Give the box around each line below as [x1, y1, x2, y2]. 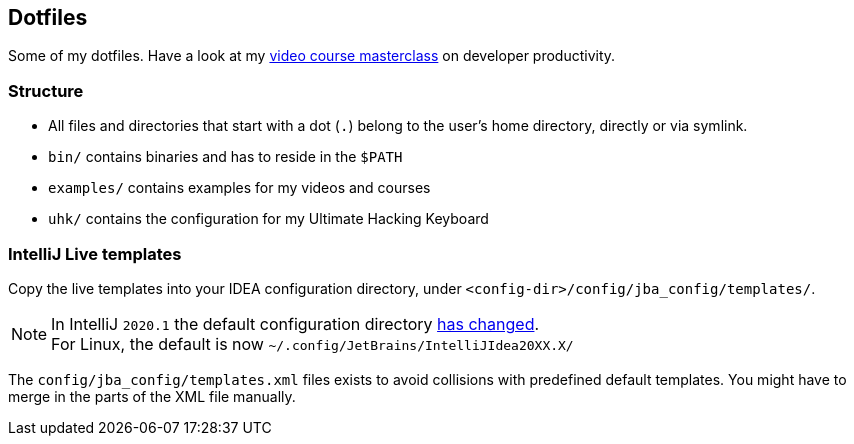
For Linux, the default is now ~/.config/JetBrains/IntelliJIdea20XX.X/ [51, 333, 574, 354]
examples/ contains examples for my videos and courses [48, 179, 431, 197]
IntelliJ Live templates [8, 243, 182, 264]
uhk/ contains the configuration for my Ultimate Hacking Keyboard [48, 210, 489, 228]
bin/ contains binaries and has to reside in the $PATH [48, 148, 403, 166]
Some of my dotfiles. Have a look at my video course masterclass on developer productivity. [8, 47, 616, 65]
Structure [8, 80, 84, 101]
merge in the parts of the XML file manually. [8, 387, 296, 405]
